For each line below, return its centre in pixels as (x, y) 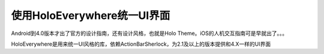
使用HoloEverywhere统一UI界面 (91, 15)
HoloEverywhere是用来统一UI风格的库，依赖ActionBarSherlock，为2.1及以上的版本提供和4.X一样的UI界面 (141, 44)
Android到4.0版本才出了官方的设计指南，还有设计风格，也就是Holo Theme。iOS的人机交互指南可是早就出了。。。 (149, 33)
